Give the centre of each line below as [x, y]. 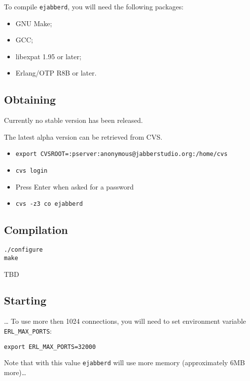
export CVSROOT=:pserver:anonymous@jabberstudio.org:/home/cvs [122, 154]
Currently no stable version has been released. [73, 120]
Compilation [36, 230]
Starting [25, 300]
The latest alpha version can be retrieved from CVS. [83, 136]
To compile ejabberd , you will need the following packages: [94, 6]
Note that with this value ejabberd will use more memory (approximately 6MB [125, 362]
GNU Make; [34, 23]
